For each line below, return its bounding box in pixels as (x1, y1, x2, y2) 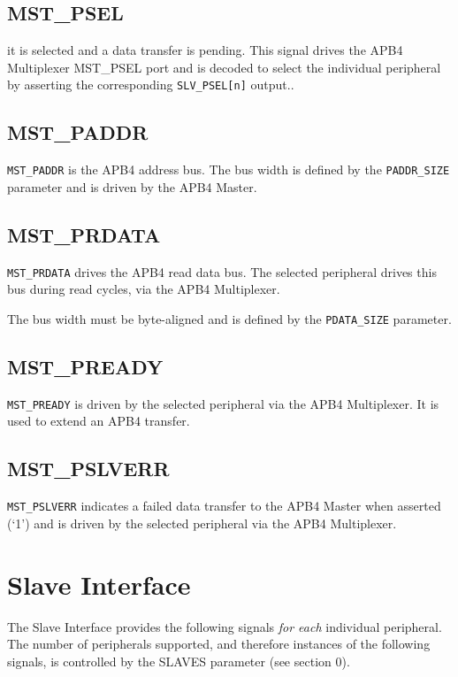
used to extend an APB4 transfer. (7, 412, 190, 430)
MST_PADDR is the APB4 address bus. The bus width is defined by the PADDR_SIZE (7, 160, 450, 179)
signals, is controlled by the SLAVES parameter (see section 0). (7, 651, 350, 670)
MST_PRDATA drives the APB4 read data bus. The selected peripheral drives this (7, 262, 437, 281)
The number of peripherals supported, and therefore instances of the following (7, 635, 431, 653)
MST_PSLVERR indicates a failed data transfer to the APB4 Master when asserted (7, 496, 441, 515)
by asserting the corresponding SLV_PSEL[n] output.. (7, 75, 294, 94)
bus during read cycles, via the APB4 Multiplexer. (7, 280, 280, 298)
